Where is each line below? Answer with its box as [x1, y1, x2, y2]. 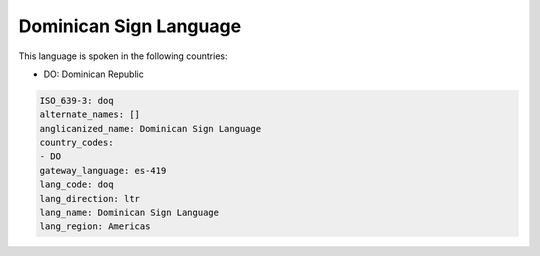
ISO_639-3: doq [39, 95, 114, 106]
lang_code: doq [39, 179, 114, 190]
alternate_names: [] [39, 109, 140, 120]
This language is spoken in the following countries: [18, 50, 228, 62]
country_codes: [39, 137, 114, 149]
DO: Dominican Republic [43, 68, 144, 80]
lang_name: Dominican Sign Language [39, 207, 220, 219]
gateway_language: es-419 [39, 165, 167, 176]
